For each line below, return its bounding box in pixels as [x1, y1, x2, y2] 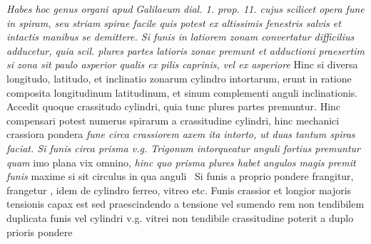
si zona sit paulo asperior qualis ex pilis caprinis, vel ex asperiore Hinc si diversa [6, 57, 358, 72]
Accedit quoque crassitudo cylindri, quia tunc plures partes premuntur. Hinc [6, 99, 341, 114]
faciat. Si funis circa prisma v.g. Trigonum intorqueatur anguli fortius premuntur [6, 140, 361, 155]
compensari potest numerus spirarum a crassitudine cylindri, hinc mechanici [6, 112, 340, 127]
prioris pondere [6, 224, 73, 239]
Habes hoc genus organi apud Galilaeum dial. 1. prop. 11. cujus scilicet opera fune [6, 1, 365, 16]
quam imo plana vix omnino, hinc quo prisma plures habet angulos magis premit [6, 154, 356, 169]
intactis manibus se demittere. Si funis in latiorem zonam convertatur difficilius [6, 29, 355, 44]
